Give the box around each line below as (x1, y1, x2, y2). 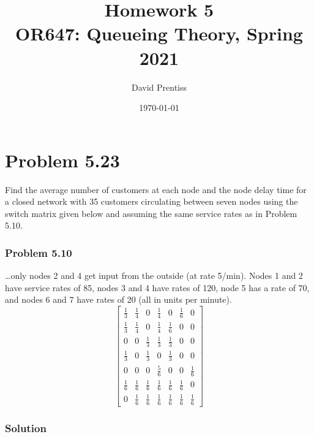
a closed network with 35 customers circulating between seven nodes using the (5, 195, 298, 208)
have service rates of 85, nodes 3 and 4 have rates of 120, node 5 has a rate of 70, (5, 281, 310, 294)
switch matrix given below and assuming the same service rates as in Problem (5, 207, 297, 219)
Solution (5, 420, 47, 435)
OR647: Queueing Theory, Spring (15, 21, 303, 46)
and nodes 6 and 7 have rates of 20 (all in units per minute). (5, 293, 232, 306)
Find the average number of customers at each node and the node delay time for (5, 183, 307, 196)
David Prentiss (131, 80, 187, 93)
